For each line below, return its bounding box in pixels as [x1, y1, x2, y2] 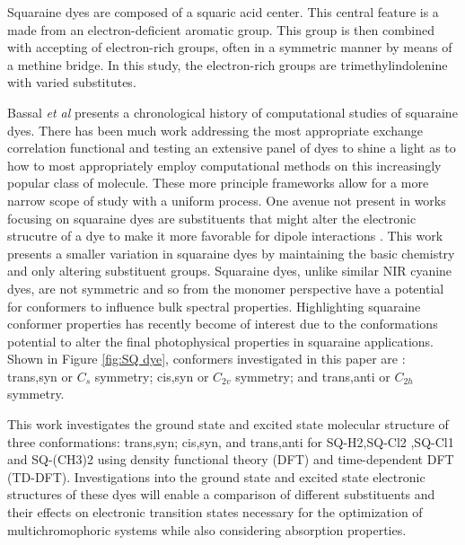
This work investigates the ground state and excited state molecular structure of [7, 415, 449, 434]
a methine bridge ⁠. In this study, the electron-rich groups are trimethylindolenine [7, 55, 448, 74]
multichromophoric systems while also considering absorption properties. [7, 520, 407, 539]
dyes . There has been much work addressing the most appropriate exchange [7, 120, 423, 139]
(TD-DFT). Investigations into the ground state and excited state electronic [7, 467, 426, 486]
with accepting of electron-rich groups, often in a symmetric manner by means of [7, 38, 452, 57]
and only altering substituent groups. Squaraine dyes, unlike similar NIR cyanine [7, 261, 452, 280]
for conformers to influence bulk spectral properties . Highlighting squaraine [7, 296, 421, 315]
